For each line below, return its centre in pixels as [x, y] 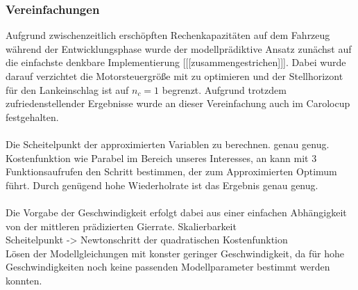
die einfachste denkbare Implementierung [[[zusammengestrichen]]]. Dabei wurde [176, 62]
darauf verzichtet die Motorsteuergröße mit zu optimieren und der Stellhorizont [174, 76]
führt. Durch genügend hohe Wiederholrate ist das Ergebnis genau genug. [162, 185]
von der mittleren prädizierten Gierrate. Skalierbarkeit [121, 226]
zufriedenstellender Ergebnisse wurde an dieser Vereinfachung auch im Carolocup [178, 103]
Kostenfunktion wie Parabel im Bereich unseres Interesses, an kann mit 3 [161, 158]
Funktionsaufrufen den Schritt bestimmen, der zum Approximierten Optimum [171, 171]
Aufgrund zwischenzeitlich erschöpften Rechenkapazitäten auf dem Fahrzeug [168, 35]
